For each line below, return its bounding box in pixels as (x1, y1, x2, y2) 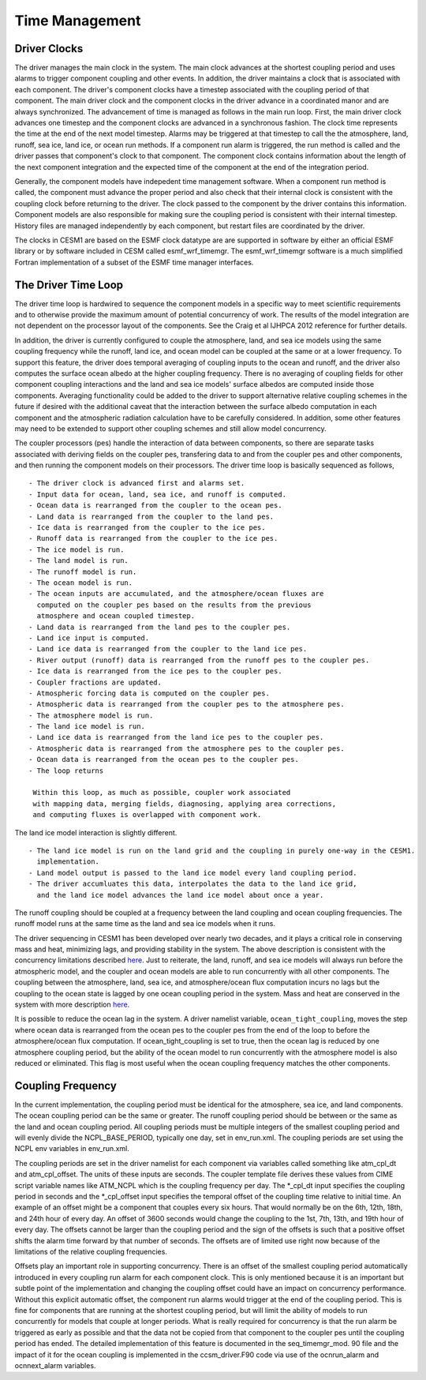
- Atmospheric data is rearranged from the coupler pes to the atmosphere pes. (28, 699, 345, 709)
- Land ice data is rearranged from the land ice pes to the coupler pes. (28, 733, 324, 742)
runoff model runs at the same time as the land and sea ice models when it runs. (14, 919, 276, 928)
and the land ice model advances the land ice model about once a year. (36, 891, 324, 899)
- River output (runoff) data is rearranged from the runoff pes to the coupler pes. (28, 655, 370, 665)
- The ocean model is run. (28, 578, 133, 587)
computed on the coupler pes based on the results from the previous (36, 600, 312, 609)
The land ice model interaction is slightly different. (14, 827, 177, 837)
